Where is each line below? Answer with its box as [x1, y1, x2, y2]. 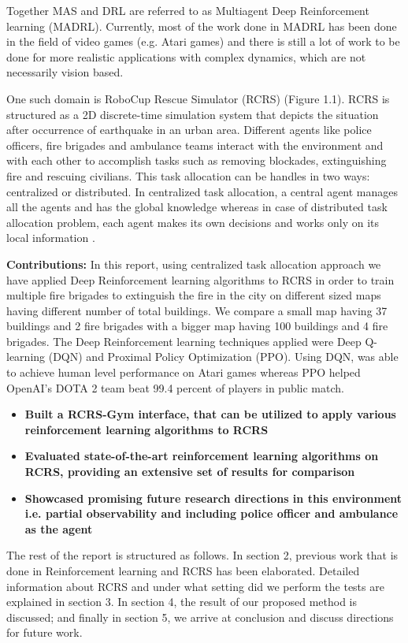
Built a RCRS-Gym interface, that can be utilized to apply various [24, 406, 396, 422]
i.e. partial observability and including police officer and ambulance [24, 505, 399, 522]
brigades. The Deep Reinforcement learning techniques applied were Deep [6, 333, 362, 349]
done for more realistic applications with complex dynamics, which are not [6, 48, 366, 65]
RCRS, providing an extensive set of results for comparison [24, 463, 355, 480]
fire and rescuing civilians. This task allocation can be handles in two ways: [6, 167, 370, 184]
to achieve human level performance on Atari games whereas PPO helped [6, 364, 361, 381]
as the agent [24, 520, 93, 537]
